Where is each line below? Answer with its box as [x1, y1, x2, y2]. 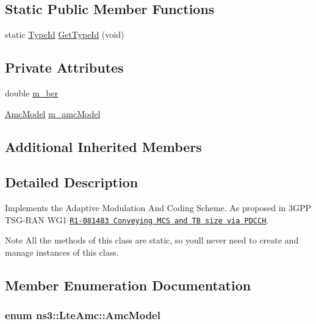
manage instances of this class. [5, 246, 119, 259]
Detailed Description [5, 173, 138, 192]
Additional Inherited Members [5, 137, 202, 156]
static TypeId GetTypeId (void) [5, 28, 124, 41]
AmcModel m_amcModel [5, 107, 101, 120]
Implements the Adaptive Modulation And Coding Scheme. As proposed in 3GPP [5, 201, 312, 214]
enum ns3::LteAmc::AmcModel [5, 308, 160, 323]
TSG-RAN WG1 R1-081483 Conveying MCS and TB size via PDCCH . [5, 213, 269, 226]
